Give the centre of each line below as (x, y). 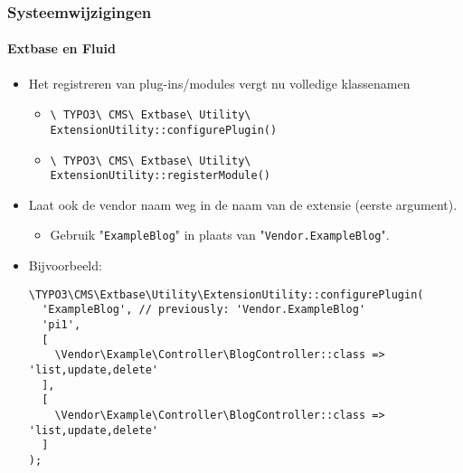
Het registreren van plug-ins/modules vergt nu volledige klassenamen (219, 83)
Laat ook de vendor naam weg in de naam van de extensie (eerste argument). (243, 204)
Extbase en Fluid (61, 48)
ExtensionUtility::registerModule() (160, 176)
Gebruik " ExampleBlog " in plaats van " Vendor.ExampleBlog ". (220, 235)
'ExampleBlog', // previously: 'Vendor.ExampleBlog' (204, 310)
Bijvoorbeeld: (65, 265)
